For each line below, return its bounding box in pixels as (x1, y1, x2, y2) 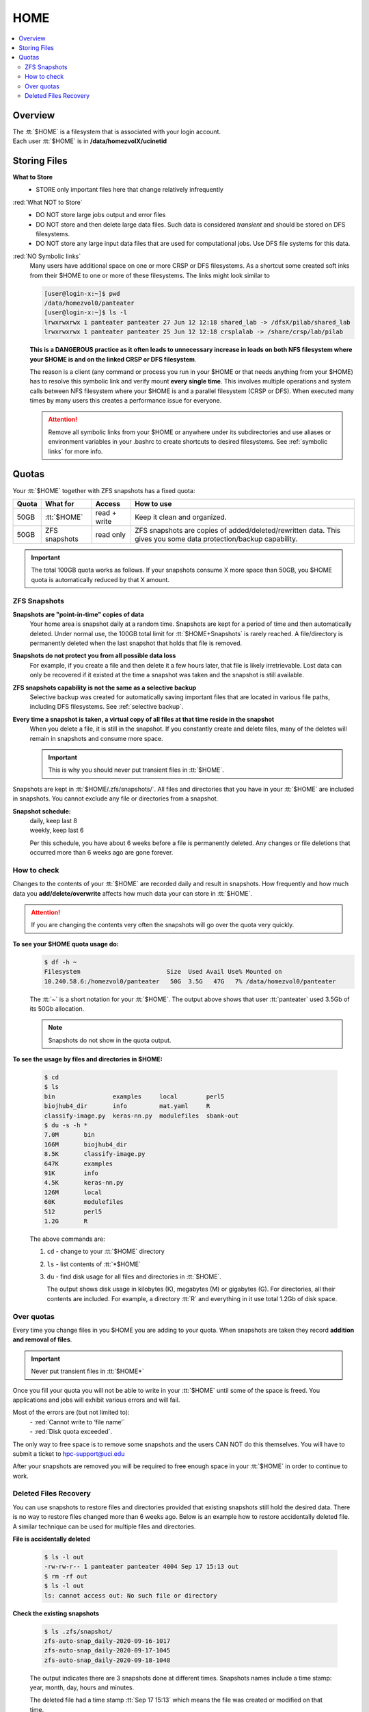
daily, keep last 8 (29, 816, 78, 824)
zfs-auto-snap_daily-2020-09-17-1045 (44, 1647, 171, 1654)
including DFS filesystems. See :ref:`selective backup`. (29, 703, 184, 711)
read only (95, 529, 126, 539)
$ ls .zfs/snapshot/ (44, 1627, 113, 1635)
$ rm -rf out (44, 1572, 88, 1580)
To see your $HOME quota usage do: (12, 940, 119, 948)
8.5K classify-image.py (44, 1150, 146, 1158)
